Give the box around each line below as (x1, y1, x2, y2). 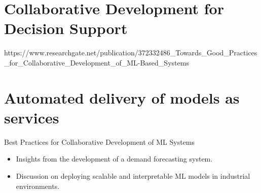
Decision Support (4, 18, 128, 39)
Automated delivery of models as (4, 87, 240, 108)
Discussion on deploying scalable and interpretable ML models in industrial (16, 171, 250, 181)
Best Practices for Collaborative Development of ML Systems (4, 136, 195, 147)
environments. (16, 180, 60, 191)
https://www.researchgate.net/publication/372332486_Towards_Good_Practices (4, 47, 257, 58)
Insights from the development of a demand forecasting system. (16, 153, 213, 164)
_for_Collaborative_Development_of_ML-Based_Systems (4, 57, 189, 68)
